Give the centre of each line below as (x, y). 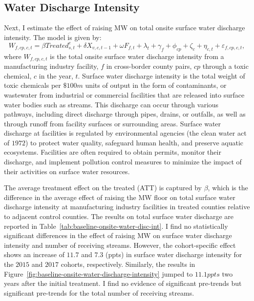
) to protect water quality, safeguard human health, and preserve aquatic (134, 142)
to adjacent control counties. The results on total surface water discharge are (119, 216)
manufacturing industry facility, (51, 66)
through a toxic (225, 66)
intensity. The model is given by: (53, 37)
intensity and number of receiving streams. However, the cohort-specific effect (120, 245)
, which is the (228, 188)
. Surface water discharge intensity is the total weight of (161, 75)
